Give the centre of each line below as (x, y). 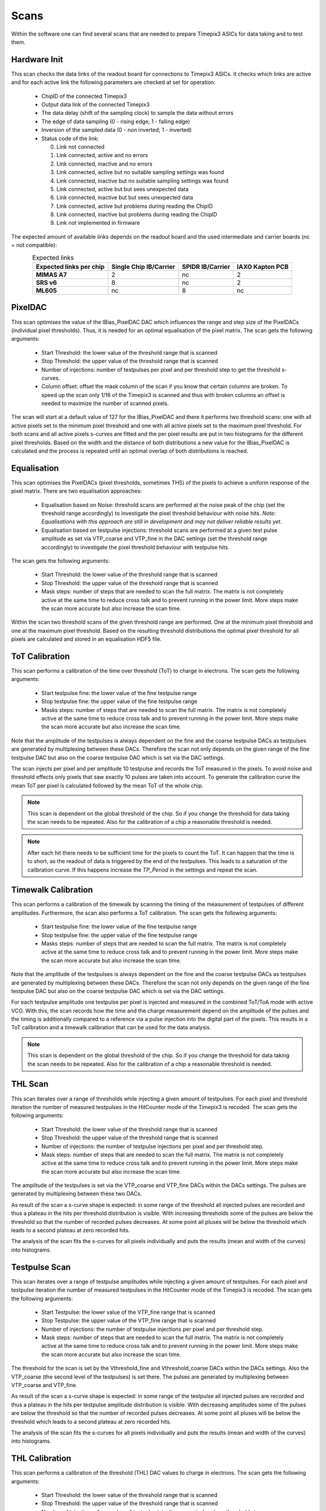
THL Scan (30, 1084)
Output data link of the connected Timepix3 (96, 105)
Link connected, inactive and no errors (104, 164)
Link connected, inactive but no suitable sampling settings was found (142, 181)
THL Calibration (41, 1459)
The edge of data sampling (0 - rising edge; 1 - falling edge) (116, 121)
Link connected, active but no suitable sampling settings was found (140, 172)
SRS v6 (46, 283)
